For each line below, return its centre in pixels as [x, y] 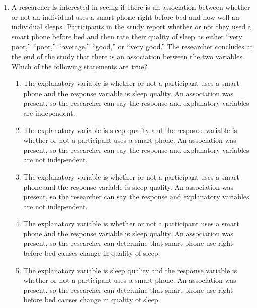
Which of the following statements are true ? [79, 66]
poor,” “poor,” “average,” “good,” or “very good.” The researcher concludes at [132, 46]
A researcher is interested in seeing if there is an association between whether [131, 7]
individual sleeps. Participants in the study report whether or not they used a [131, 27]
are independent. [49, 113]
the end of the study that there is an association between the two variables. [128, 56]
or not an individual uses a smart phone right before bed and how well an [125, 16]
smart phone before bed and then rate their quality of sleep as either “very [127, 36]
